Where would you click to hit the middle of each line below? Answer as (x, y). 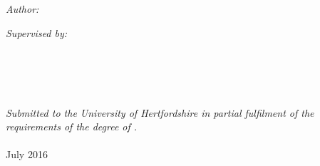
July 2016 (27, 154)
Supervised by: (37, 32)
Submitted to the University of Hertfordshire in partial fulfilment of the (160, 112)
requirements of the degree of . (72, 126)
